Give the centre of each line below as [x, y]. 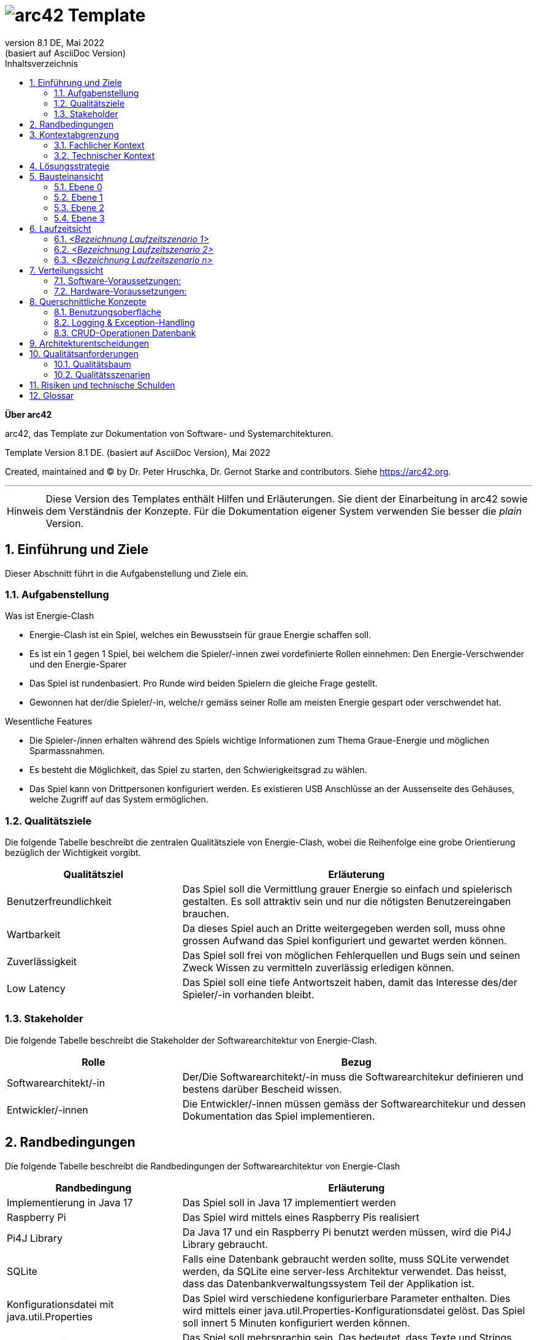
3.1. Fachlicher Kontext [99, 145]
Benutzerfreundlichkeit [59, 902]
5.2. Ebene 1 [78, 197]
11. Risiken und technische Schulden [102, 385]
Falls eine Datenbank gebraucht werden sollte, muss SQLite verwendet [346, 1259]
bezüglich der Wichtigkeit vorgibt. [73, 853]
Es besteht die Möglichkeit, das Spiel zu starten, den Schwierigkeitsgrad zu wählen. [198, 770]
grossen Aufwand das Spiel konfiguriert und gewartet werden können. [345, 941]
